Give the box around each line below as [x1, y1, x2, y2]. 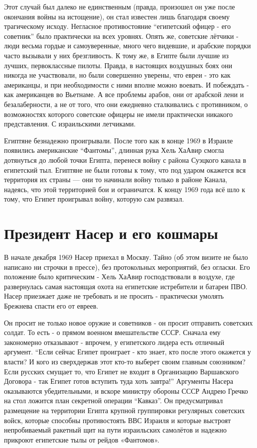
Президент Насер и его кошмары [4, 223, 218, 243]
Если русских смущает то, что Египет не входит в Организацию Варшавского [4, 366, 239, 376]
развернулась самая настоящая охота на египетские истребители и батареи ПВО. [4, 281, 248, 291]
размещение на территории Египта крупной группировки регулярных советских [4, 405, 245, 415]
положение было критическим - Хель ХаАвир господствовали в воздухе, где [4, 271, 235, 282]
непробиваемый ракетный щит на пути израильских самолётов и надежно [4, 425, 227, 435]
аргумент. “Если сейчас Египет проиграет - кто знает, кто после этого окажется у [4, 346, 251, 357]
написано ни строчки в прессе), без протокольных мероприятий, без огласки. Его [4, 261, 250, 272]
